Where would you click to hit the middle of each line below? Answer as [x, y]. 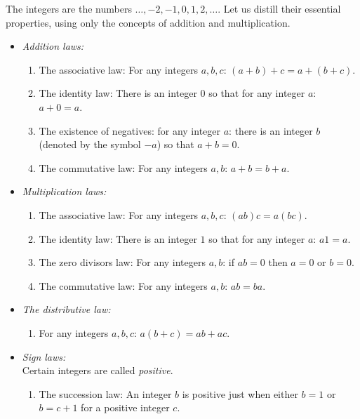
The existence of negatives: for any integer [130, 130]
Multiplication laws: [64, 191]
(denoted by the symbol [90, 144]
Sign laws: [44, 356]
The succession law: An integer [105, 393]
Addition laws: [53, 46]
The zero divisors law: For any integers [122, 262]
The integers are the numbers [69, 8]
